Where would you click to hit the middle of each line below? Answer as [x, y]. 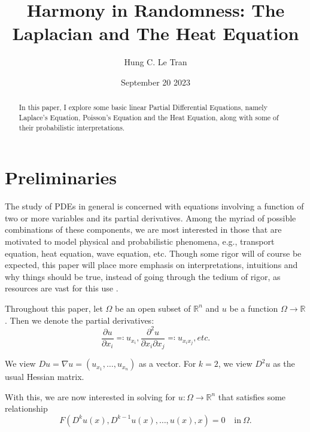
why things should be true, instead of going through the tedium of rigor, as [143, 276]
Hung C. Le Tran [156, 62]
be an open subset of [153, 308]
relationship [26, 408]
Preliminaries [61, 177]
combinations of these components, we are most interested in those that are [143, 229]
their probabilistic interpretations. [72, 127]
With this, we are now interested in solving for [90, 396]
